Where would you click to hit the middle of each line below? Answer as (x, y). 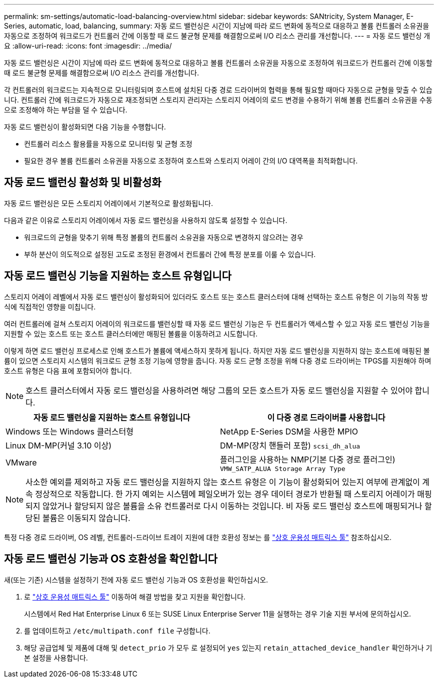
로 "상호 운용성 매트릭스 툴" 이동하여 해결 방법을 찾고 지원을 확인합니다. (135, 596)
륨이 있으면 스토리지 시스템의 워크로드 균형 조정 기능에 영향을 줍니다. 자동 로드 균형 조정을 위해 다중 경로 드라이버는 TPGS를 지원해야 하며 (218, 360)
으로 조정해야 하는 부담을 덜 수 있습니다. (66, 110)
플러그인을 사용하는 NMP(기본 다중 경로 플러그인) (308, 459)
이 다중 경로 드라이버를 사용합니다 (326, 417)
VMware (21, 463)
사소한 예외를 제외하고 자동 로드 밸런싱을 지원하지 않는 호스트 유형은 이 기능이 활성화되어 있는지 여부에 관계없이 (223, 482)
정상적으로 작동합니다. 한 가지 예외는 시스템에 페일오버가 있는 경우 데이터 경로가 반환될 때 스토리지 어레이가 (225, 494)
